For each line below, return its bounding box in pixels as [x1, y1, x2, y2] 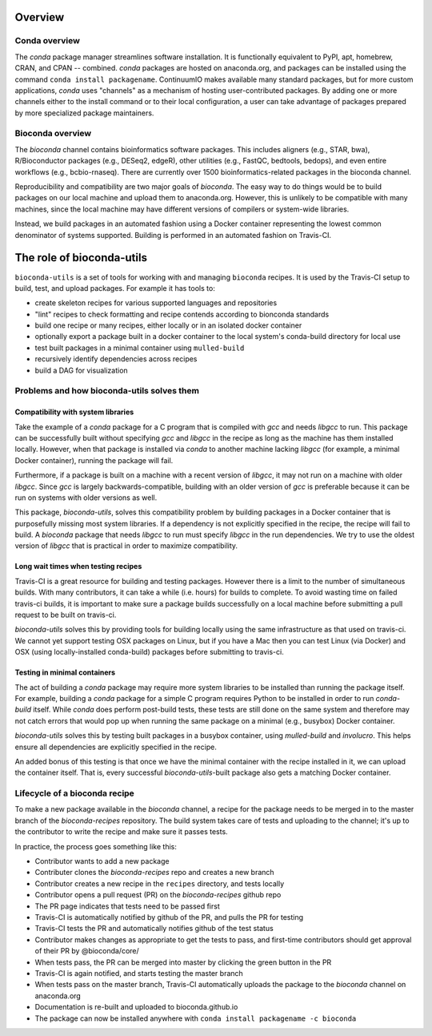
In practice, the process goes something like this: [14, 841, 178, 851]
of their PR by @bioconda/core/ [34, 946, 139, 956]
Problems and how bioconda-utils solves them [14, 385, 200, 397]
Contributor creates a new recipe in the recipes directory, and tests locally [34, 878, 285, 889]
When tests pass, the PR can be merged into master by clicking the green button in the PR [34, 957, 332, 967]
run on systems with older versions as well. [14, 493, 158, 502]
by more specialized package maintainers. [14, 108, 154, 118]
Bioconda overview [14, 128, 92, 139]
